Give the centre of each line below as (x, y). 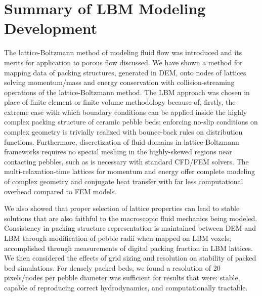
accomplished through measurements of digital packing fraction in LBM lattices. (128, 248)
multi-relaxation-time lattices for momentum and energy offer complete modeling (130, 171)
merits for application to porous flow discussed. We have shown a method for (123, 62)
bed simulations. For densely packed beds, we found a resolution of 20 (112, 267)
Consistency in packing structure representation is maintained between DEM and (130, 228)
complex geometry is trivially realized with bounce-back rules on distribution (123, 132)
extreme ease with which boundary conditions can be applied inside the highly (126, 112)
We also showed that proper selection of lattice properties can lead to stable (122, 208)
